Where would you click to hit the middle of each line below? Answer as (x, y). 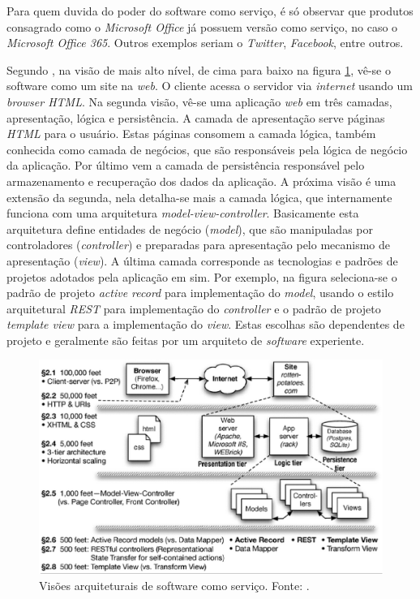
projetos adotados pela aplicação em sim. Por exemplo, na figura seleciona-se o (202, 276)
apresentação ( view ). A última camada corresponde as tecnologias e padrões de (202, 260)
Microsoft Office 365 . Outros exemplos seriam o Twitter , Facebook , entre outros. (205, 43)
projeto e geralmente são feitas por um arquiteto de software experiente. (186, 340)
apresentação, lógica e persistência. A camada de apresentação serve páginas (196, 117)
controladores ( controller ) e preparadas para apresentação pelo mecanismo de (199, 245)
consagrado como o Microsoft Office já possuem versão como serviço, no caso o (202, 26)
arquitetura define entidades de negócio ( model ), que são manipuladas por (190, 228)
